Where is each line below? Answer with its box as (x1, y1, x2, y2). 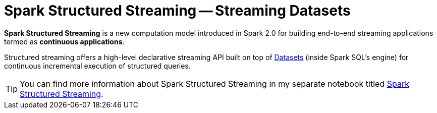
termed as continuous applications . (4, 37, 125, 46)
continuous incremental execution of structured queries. (4, 61, 191, 70)
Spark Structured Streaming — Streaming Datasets (4, 2, 351, 19)
